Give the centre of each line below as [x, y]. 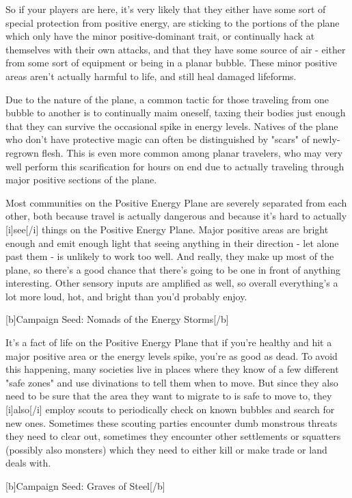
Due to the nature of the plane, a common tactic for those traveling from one [167, 99]
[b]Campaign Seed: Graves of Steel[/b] [85, 486]
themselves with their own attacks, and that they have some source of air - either [176, 49]
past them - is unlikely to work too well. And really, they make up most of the [170, 256]
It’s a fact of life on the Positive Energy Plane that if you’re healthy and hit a [169, 342]
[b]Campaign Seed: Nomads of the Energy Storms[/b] [117, 319]
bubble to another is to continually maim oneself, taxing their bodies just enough [176, 113]
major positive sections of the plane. [81, 180]
